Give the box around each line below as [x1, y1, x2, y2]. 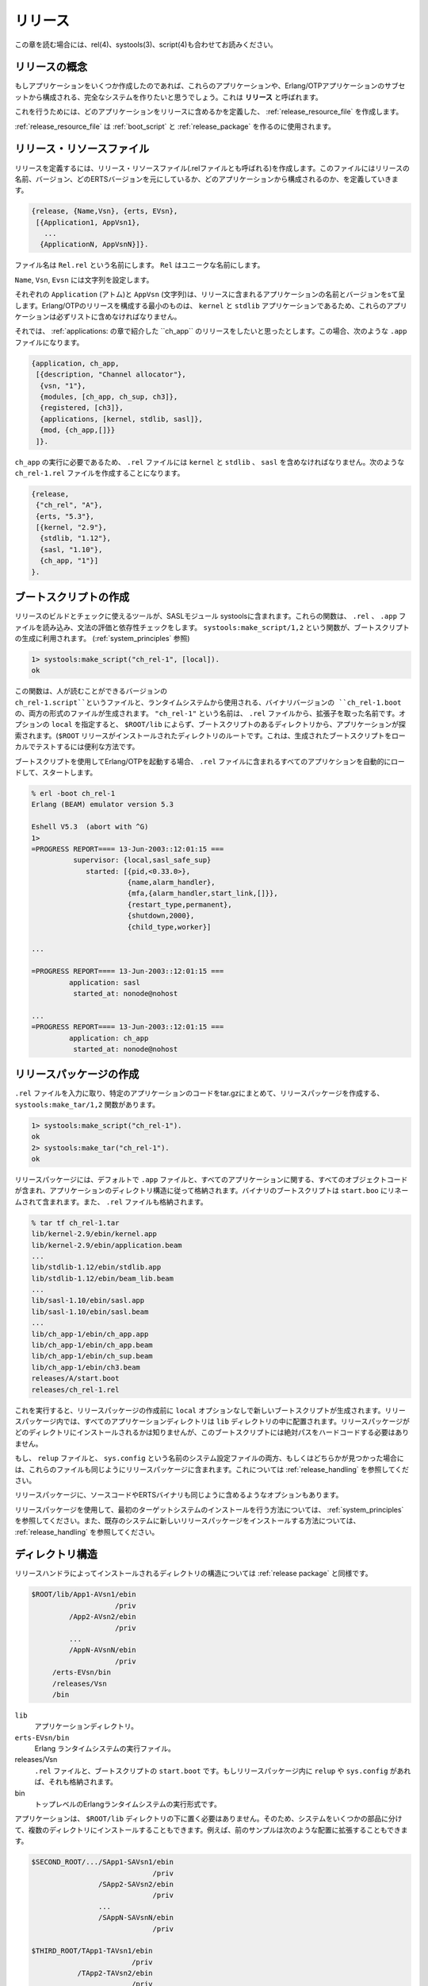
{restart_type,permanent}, [127, 900, 233, 909]
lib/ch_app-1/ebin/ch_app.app [31, 1329, 149, 1339]
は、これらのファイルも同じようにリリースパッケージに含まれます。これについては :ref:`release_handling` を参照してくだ [14, 1464, 410, 1474]
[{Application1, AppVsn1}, [36, 218, 140, 226]
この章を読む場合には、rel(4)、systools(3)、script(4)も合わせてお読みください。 [14, 40, 277, 49]
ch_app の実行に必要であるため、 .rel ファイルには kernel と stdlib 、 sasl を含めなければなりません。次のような [14, 457, 405, 466]
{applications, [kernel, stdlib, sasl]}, [40, 414, 204, 423]
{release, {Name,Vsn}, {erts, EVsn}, [31, 207, 178, 216]
